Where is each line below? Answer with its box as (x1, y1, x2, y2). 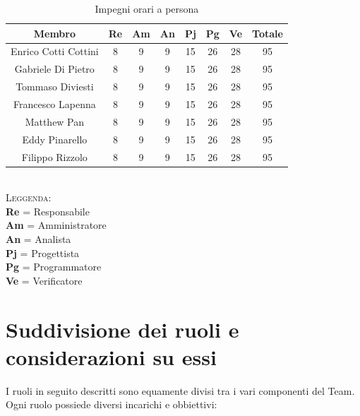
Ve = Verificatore (6, 273, 83, 287)
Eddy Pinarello (22, 131, 88, 146)
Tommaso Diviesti (16, 79, 94, 94)
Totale (252, 25, 283, 40)
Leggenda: (6, 190, 52, 205)
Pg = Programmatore (6, 259, 102, 274)
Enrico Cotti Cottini (11, 44, 99, 59)
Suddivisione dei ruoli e (6, 314, 239, 343)
